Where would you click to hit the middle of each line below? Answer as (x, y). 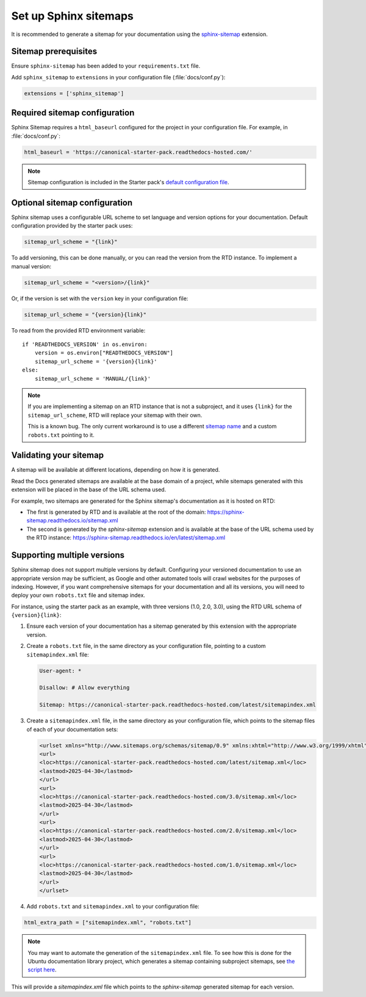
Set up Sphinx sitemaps (72, 16)
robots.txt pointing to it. (61, 435)
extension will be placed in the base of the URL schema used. (89, 490)
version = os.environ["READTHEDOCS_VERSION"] (104, 353)
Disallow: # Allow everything (84, 688)
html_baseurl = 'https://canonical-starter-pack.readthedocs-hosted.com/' (138, 152)
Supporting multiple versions (68, 555)
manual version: (31, 266)
